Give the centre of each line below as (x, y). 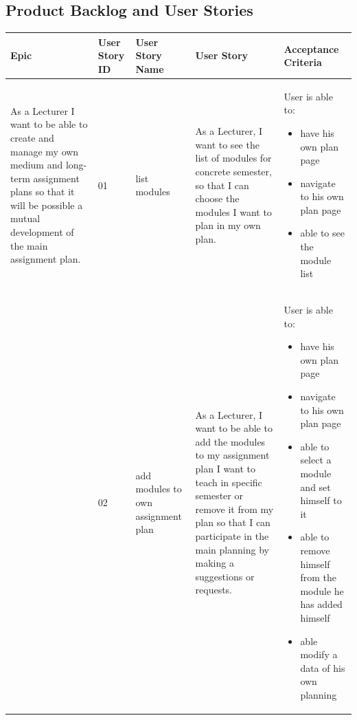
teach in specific (229, 482)
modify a (319, 654)
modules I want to (233, 211)
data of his (323, 667)
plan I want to (226, 469)
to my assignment (232, 455)
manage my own (45, 151)
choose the (217, 198)
